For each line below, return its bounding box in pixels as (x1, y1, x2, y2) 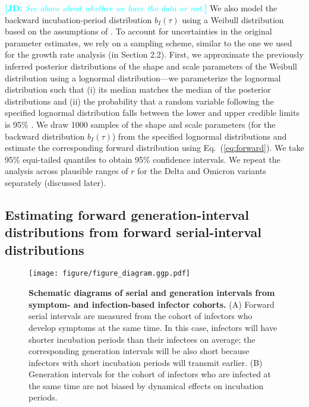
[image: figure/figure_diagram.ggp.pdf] (29, 269, 191, 278)
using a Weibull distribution (182, 13, 284, 26)
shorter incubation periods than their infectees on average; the (29, 333, 256, 345)
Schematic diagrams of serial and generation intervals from (29, 286, 275, 299)
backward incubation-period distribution (5, 13, 152, 26)
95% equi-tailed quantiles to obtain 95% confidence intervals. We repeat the (5, 153, 280, 165)
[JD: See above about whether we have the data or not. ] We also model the (5, 2, 278, 14)
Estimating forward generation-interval (5, 205, 249, 223)
